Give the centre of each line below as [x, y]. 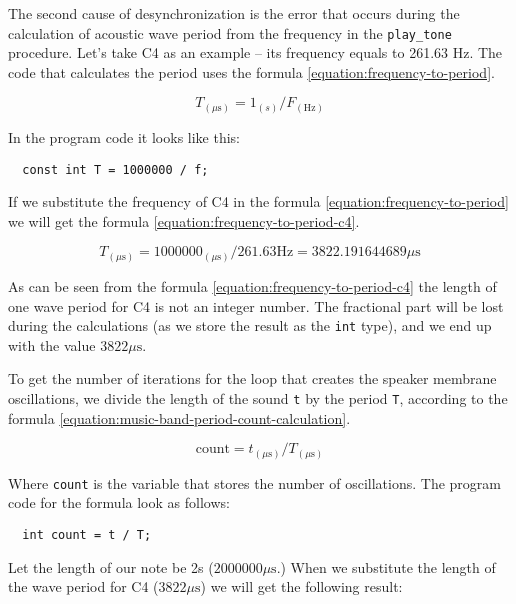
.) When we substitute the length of [386, 566]
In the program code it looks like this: [124, 136]
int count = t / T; [87, 534]
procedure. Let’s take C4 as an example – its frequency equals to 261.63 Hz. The [255, 52]
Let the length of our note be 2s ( [111, 566]
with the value [52, 344]
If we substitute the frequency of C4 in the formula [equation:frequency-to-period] [258, 201]
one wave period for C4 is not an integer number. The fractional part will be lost [256, 305]
